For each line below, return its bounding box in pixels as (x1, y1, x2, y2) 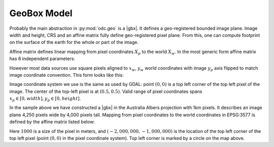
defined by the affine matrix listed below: (9, 119, 95, 125)
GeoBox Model (9, 8, 73, 19)
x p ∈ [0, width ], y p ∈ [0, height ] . (9, 95, 81, 103)
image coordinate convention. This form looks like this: (9, 72, 124, 78)
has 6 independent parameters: (9, 56, 76, 62)
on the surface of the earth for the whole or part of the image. (9, 39, 139, 45)
